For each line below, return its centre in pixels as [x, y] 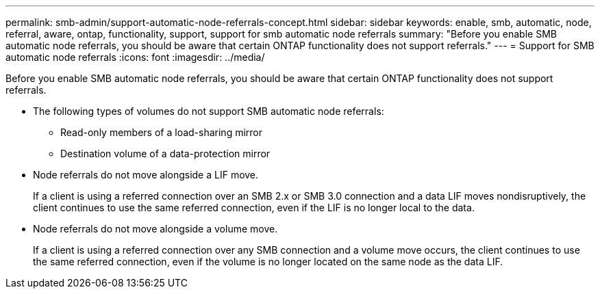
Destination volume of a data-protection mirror [165, 153]
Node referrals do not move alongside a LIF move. [146, 175]
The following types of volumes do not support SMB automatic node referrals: [209, 111]
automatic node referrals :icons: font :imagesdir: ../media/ [135, 57]
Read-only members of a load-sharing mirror [162, 132]
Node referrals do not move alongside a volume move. [155, 229]
